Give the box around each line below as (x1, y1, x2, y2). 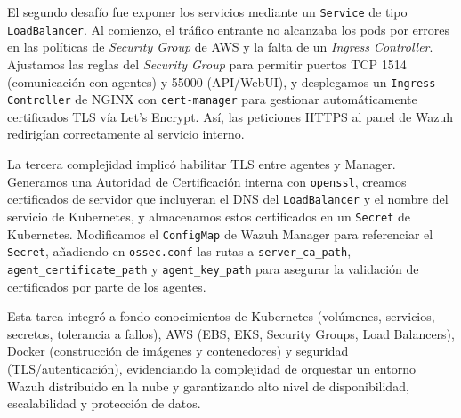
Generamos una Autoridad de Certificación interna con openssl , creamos (7, 172, 407, 190)
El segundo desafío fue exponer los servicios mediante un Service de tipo (7, 3, 408, 20)
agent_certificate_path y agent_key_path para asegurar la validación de (7, 259, 419, 277)
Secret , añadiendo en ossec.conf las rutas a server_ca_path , (7, 242, 352, 261)
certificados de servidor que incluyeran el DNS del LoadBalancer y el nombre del (7, 189, 449, 208)
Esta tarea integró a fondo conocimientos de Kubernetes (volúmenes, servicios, (7, 307, 435, 326)
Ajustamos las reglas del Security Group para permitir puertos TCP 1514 (7, 54, 407, 73)
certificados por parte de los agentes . (7, 277, 206, 295)
